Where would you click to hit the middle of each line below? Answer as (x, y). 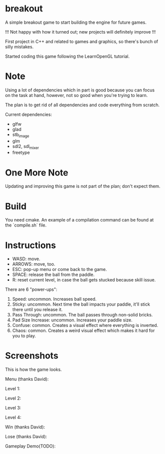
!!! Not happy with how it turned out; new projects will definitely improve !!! (81, 32)
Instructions (31, 245)
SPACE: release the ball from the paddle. (53, 274)
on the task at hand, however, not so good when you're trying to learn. (76, 95)
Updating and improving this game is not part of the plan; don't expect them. (83, 186)
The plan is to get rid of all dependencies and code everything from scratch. (82, 105)
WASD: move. (26, 259)
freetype (21, 153)
